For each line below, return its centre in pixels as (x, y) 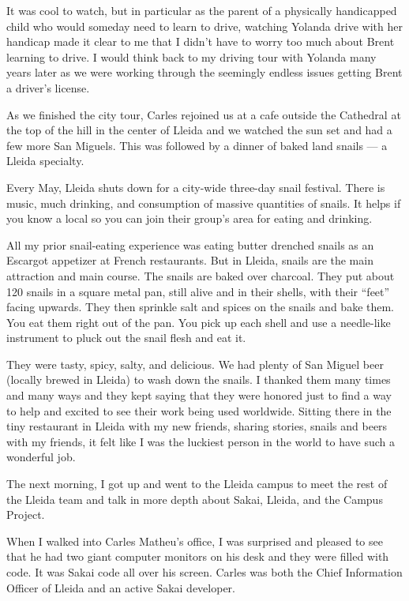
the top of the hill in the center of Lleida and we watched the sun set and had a (199, 130)
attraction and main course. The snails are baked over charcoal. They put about (201, 275)
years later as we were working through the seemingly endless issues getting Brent (204, 72)
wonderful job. (41, 457)
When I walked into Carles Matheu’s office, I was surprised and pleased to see (195, 541)
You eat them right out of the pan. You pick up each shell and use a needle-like (199, 322)
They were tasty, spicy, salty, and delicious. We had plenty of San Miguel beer (195, 364)
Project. (26, 515)
